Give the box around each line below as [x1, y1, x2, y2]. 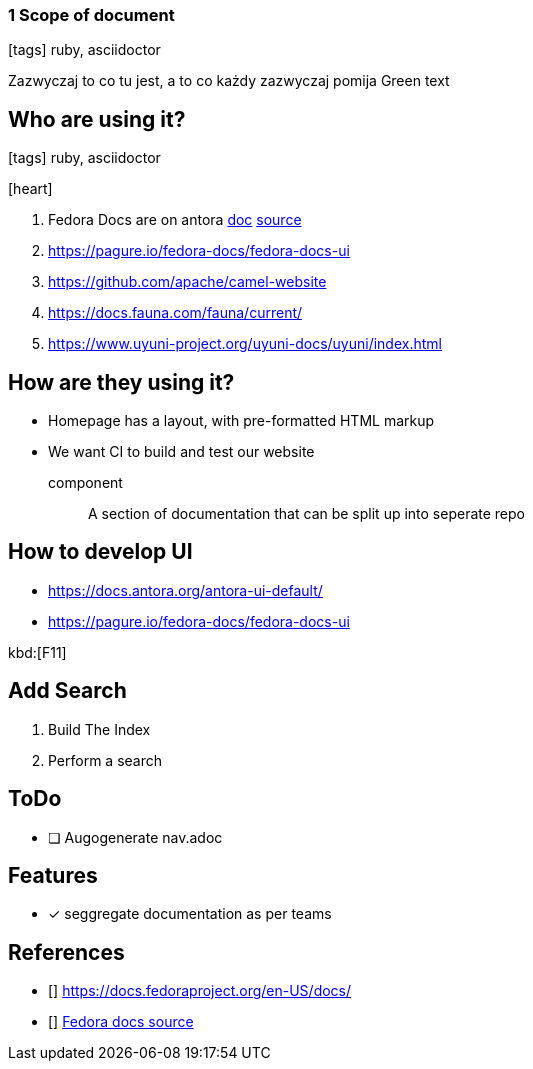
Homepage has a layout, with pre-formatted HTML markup [48, 412, 435, 430]
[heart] [8, 180, 53, 198]
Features [8, 863, 98, 889]
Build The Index [48, 720, 151, 738]
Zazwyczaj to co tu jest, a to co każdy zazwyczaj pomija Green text [8, 72, 450, 90]
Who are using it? [8, 106, 186, 132]
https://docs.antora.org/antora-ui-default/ [48, 581, 323, 599]
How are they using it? [8, 369, 235, 395]
